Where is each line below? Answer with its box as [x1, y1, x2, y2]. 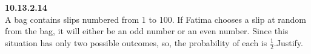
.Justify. [273, 36, 303, 49]
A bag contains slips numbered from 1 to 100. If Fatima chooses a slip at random [5, 13, 306, 25]
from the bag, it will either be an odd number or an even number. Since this [5, 25, 289, 37]
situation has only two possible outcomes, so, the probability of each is [5, 36, 267, 49]
